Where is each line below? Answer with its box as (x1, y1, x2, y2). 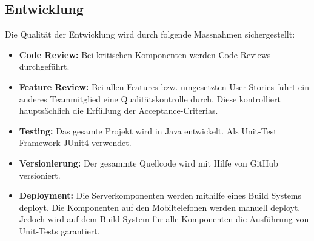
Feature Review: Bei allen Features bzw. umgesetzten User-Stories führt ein (19, 80, 309, 93)
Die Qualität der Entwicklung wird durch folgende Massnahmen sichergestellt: (5, 28, 295, 41)
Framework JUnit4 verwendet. (19, 136, 132, 149)
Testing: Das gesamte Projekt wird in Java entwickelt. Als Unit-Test (19, 124, 277, 137)
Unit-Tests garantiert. (19, 224, 100, 237)
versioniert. (19, 168, 61, 181)
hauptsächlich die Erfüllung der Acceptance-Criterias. (19, 104, 218, 117)
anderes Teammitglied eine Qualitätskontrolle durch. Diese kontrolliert (19, 92, 281, 105)
